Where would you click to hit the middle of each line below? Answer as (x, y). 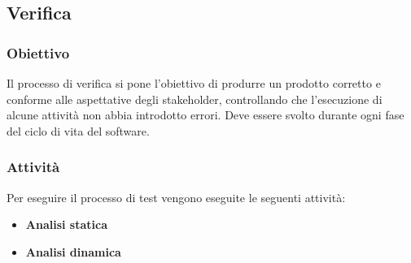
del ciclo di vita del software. (78, 130)
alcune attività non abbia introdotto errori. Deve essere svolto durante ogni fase (205, 115)
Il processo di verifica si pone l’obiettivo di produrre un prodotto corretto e (194, 83)
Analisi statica (66, 224)
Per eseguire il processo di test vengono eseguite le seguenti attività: (176, 197)
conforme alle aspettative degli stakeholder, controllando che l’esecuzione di (195, 99)
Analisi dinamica (73, 251)
